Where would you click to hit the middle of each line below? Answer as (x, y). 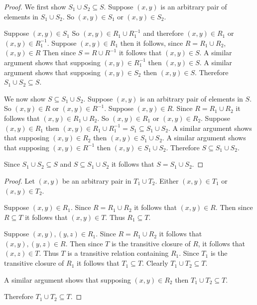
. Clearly (155, 263)
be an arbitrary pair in (97, 180)
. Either (167, 180)
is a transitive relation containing (118, 253)
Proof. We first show (35, 6)
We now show (25, 98)
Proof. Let (19, 180)
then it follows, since (152, 43)
